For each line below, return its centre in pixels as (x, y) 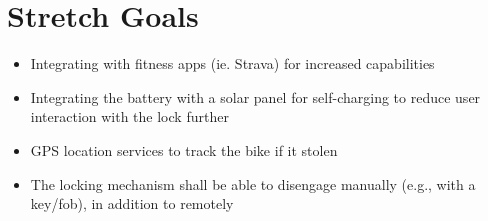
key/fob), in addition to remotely (132, 203)
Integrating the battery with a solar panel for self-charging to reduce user (255, 96)
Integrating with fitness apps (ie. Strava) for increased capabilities (232, 63)
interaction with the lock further (129, 116)
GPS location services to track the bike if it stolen (184, 149)
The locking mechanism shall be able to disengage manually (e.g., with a (253, 183)
